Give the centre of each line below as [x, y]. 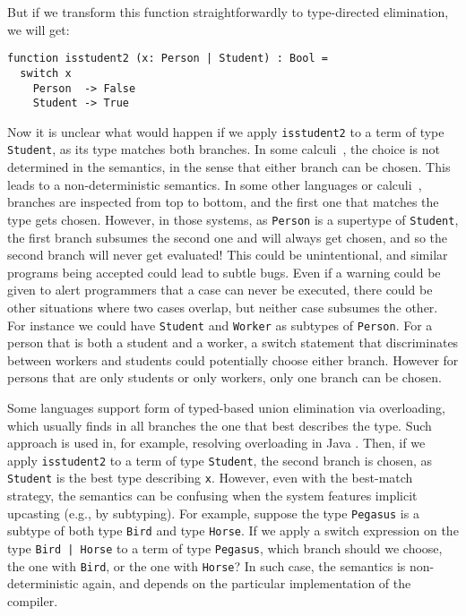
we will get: [39, 29]
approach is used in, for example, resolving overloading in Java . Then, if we [216, 443]
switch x [46, 73]
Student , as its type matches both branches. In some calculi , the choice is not [224, 149]
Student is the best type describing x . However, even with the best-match [210, 478]
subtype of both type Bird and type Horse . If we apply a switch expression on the [233, 530]
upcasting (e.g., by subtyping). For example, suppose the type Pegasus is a [213, 513]
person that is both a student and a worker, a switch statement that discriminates [233, 342]
